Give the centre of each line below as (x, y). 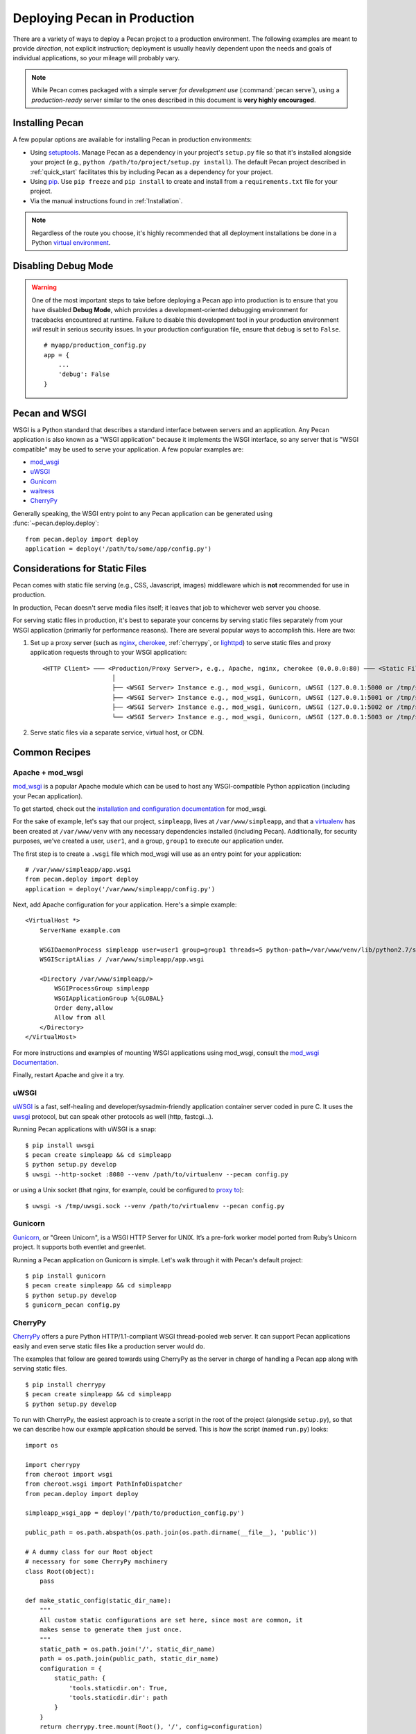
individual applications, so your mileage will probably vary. (96, 58)
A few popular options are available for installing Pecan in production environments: (132, 139)
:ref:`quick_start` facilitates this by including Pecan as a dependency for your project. (151, 172)
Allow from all (80, 1018)
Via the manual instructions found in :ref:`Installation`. (106, 200)
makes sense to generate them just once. (111, 1630)
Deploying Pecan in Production (104, 18)
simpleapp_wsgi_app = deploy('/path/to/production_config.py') (135, 1513)
